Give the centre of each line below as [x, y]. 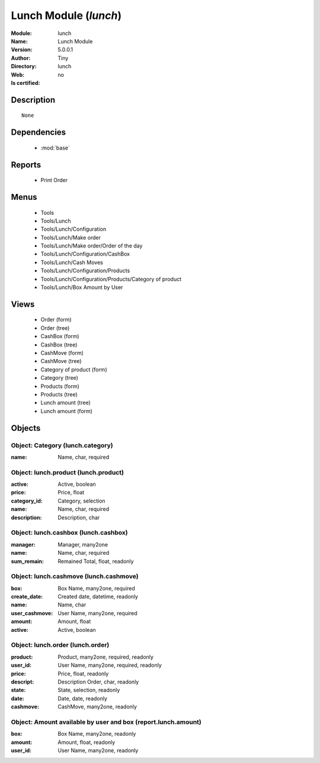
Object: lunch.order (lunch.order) [60, 645]
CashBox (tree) [59, 345]
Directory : [24, 66]
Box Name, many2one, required [97, 588]
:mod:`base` [55, 148]
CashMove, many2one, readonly [97, 707]
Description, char [79, 517]
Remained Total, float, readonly [96, 561]
